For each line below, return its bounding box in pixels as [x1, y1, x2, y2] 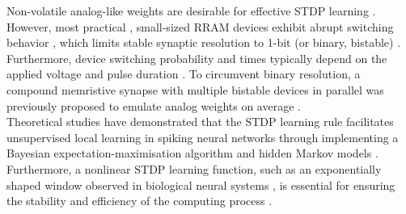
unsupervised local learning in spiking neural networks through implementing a [6, 128, 399, 145]
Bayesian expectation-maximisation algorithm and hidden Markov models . [6, 145, 379, 162]
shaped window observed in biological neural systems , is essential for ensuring [6, 176, 395, 193]
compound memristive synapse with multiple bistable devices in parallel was [6, 81, 384, 98]
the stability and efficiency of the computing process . [6, 192, 273, 209]
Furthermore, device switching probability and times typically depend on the [6, 49, 387, 66]
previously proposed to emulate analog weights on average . [6, 97, 301, 114]
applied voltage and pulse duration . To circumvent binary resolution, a [6, 65, 361, 82]
